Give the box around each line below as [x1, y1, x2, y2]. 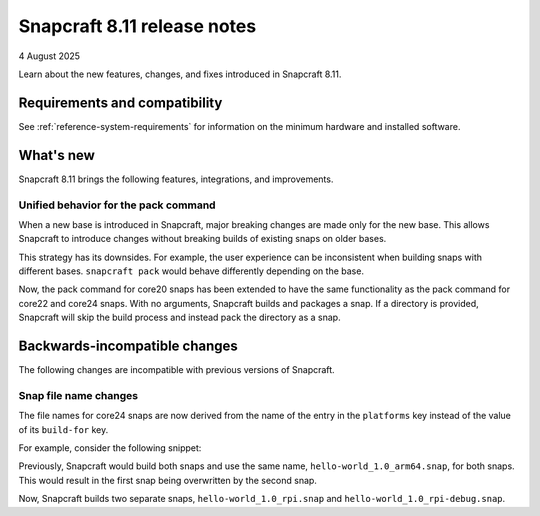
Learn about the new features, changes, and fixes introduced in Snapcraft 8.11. [18, 68, 342, 80]
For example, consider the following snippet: [18, 442, 202, 454]
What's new [18, 146, 95, 164]
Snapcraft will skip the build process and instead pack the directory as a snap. [18, 311, 341, 324]
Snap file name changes [18, 388, 139, 402]
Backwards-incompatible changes [18, 338, 239, 355]
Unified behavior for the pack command [18, 198, 216, 212]
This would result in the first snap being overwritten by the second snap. [18, 474, 317, 486]
